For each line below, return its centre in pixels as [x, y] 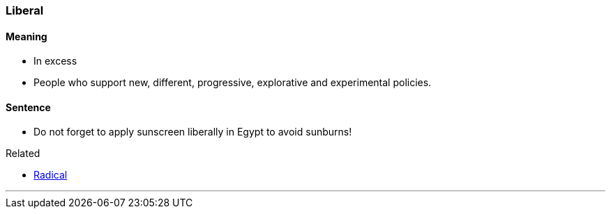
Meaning [27, 36]
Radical [51, 175]
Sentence [28, 107]
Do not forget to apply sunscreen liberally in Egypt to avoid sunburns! [193, 132]
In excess [55, 61]
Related [23, 154]
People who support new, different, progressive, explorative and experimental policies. [233, 83]
